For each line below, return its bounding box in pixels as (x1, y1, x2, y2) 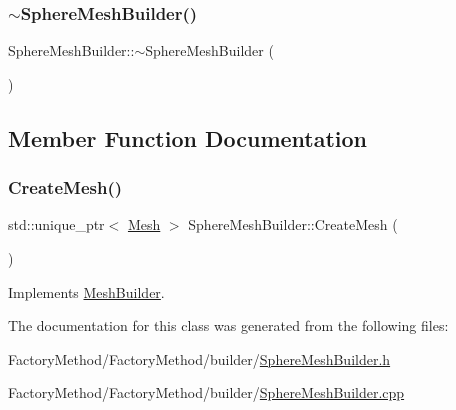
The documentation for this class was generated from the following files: (8, 315, 449, 336)
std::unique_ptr (8, 214, 105, 235)
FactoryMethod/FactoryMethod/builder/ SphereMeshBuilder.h (8, 348, 391, 369)
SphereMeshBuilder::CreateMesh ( (188, 214, 398, 235)
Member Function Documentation (8, 122, 368, 153)
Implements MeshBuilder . (8, 281, 165, 302)
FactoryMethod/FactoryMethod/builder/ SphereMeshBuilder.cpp (8, 382, 405, 403)
